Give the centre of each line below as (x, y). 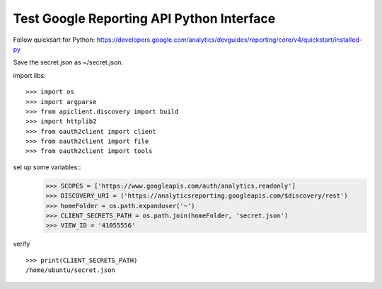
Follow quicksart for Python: (54, 40)
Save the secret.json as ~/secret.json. (68, 62)
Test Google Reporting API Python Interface (144, 18)
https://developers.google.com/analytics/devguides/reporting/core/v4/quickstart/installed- (229, 40)
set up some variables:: (47, 167)
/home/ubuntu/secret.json (71, 270)
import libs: (29, 75)
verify (22, 244)
